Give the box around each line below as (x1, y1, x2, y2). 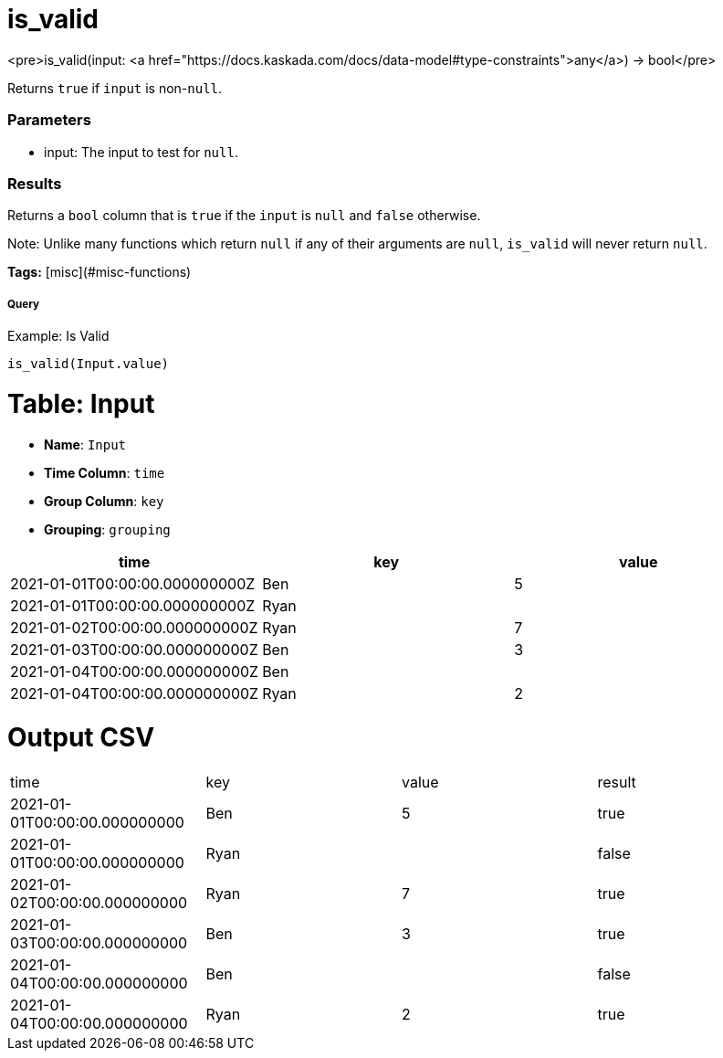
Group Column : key (44, 492, 164, 509)
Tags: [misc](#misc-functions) (7, 264, 192, 280)
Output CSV (7, 722, 155, 754)
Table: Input (7, 387, 155, 419)
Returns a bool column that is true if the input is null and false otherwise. (7, 207, 481, 224)
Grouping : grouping (44, 521, 171, 537)
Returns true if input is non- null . (7, 79, 223, 96)
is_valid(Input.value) (7, 356, 170, 372)
